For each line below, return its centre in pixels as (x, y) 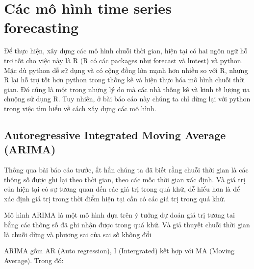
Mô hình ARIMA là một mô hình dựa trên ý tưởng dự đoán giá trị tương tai (119, 215)
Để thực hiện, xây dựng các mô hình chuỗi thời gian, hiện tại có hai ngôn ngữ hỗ (126, 51)
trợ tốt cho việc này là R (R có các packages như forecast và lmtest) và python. (124, 60)
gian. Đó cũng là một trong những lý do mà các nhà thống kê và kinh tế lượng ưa (127, 89)
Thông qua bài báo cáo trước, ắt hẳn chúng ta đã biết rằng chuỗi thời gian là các (126, 170)
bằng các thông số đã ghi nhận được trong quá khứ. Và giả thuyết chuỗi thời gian (127, 225)
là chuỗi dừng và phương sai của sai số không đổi (78, 234)
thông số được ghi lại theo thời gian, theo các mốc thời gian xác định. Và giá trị (125, 179)
